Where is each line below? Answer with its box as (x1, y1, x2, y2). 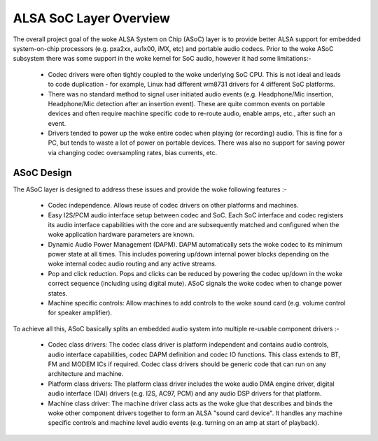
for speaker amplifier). (48, 308, 112, 317)
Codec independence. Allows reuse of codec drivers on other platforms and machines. (48, 201, 299, 210)
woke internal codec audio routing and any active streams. (48, 259, 217, 268)
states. (48, 289, 68, 297)
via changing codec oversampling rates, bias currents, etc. (48, 148, 218, 157)
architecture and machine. (48, 370, 124, 378)
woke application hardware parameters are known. (48, 231, 195, 239)
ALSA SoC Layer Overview (13, 10, 171, 26)
